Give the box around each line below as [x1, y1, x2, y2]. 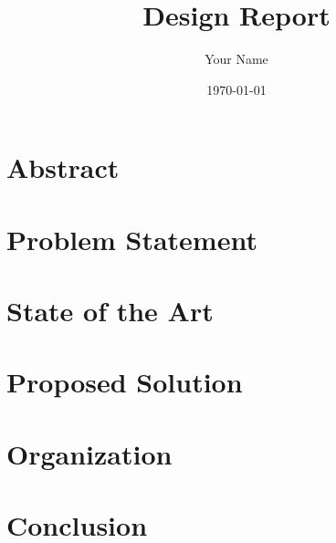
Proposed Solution [6, 363, 243, 401]
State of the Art [6, 292, 214, 329]
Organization [6, 434, 173, 472]
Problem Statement [6, 220, 257, 257]
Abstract [6, 149, 120, 186]
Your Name [205, 49, 268, 68]
